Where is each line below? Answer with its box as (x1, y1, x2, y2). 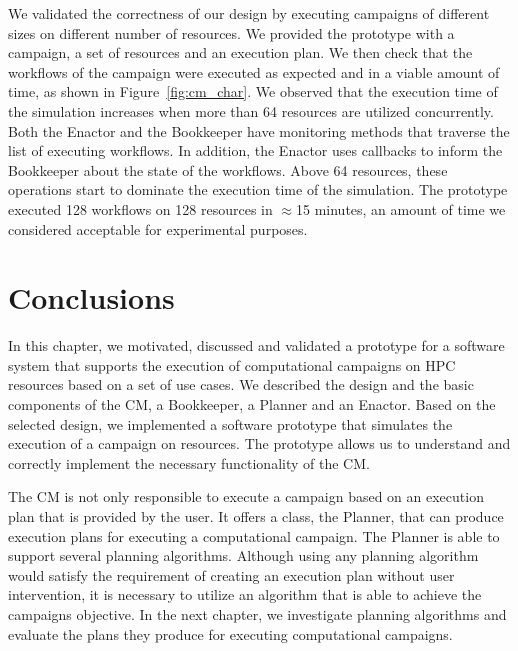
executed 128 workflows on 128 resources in (8, 198, 273, 219)
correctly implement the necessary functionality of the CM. (8, 452, 370, 473)
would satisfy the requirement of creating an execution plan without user (8, 564, 455, 585)
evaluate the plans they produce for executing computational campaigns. (8, 623, 453, 644)
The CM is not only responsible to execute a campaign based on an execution (8, 486, 484, 507)
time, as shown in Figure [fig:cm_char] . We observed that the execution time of (8, 81, 498, 102)
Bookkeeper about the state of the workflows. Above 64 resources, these (8, 159, 448, 180)
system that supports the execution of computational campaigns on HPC (8, 354, 456, 375)
